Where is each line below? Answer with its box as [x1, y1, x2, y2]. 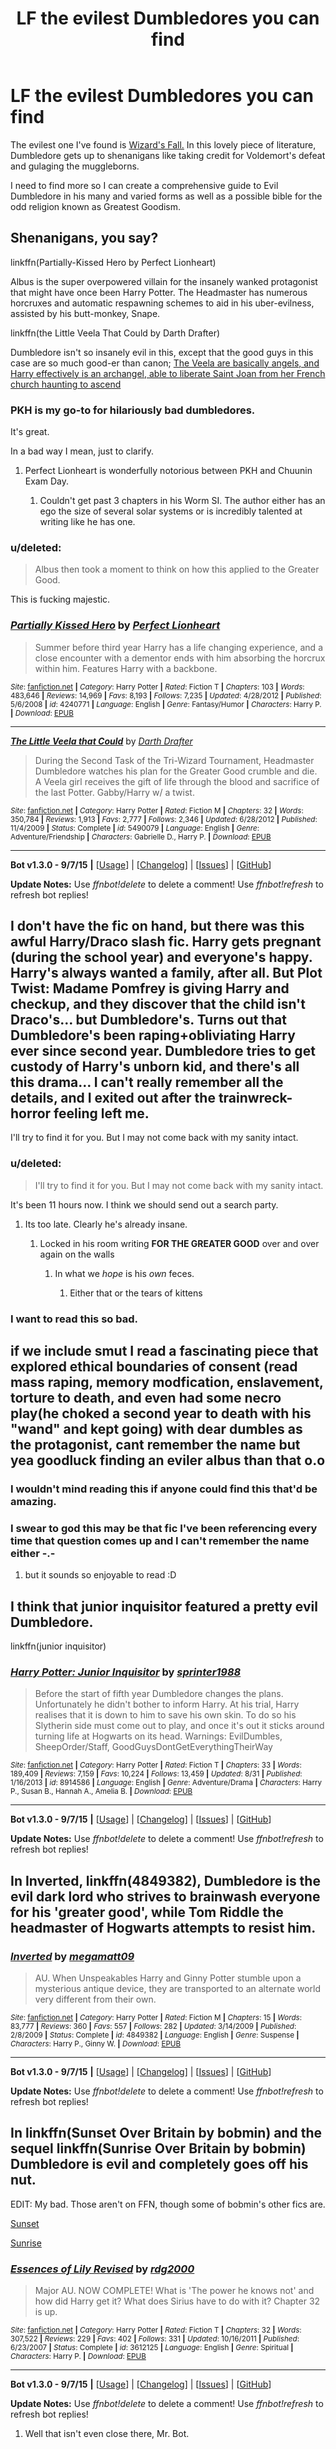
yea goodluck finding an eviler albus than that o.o [10, 1452, 326, 1469]
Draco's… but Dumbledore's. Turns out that [10, 1012, 288, 1029]
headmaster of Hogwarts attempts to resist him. [10, 1919, 317, 1936]
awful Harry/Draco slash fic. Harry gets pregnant [10, 933, 322, 951]
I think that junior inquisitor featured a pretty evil [10, 1598, 318, 1615]
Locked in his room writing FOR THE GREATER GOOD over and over [39, 1237, 320, 1249]
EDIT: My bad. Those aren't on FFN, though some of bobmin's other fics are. [10, 2198, 326, 2210]
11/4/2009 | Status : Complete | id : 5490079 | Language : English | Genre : [10, 823, 260, 833]
